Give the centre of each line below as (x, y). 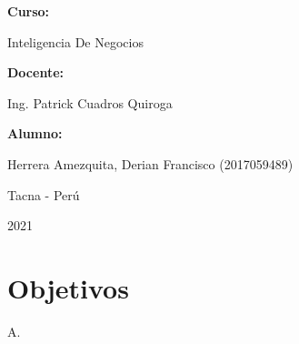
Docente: (35, 72)
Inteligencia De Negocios (75, 41)
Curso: (29, 11)
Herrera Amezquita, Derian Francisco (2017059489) (150, 163)
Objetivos (68, 287)
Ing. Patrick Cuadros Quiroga (90, 102)
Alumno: (35, 133)
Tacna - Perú (44, 194)
